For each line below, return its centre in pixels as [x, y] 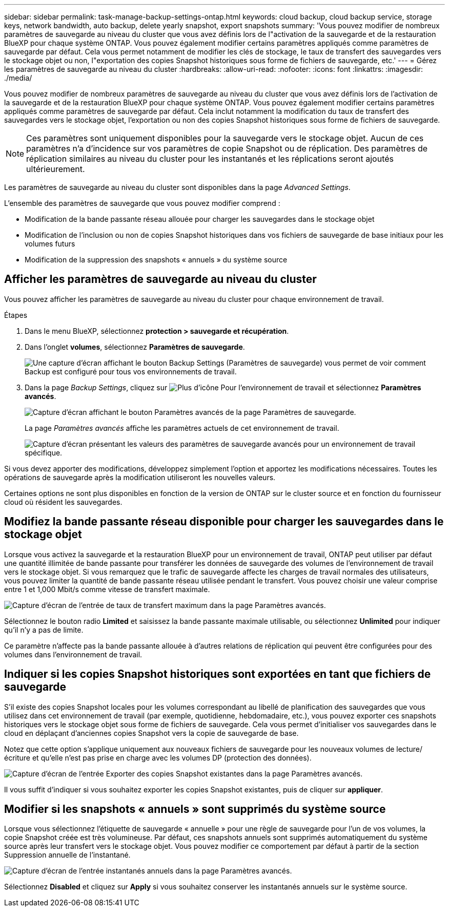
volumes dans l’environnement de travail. [73, 654]
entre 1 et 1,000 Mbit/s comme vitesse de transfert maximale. [107, 589]
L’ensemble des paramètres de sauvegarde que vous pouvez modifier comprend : [142, 203]
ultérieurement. [56, 169]
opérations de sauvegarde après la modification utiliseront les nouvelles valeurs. [140, 477]
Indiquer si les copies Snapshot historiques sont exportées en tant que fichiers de [218, 674]
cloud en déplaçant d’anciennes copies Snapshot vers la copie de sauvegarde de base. [151, 733]
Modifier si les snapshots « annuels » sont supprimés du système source [195, 809]
